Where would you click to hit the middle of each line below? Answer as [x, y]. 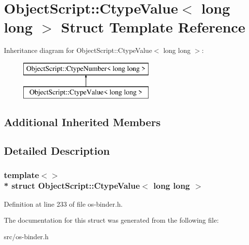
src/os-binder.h [26, 236]
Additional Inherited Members [82, 122]
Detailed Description [57, 151]
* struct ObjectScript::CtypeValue [72, 186]
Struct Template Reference [153, 27]
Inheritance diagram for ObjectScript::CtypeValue [78, 50]
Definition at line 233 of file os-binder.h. [63, 204]
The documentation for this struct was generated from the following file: [111, 220]
